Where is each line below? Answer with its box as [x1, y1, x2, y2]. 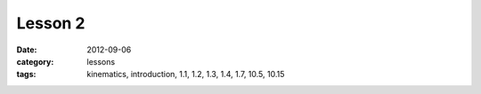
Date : [16, 44, 37, 55]
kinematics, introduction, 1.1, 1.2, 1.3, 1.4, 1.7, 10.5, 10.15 [86, 69, 285, 80]
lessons [86, 56, 116, 67]
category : [16, 56, 54, 67]
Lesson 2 [16, 13, 86, 33]
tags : [16, 69, 37, 80]
